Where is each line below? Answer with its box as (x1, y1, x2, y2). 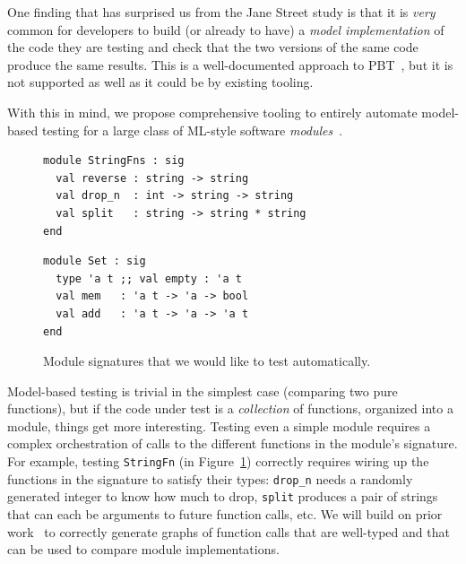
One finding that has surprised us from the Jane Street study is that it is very (7, 3, 436, 21)
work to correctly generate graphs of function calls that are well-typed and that (7, 522, 450, 541)
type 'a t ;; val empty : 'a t (56, 272, 242, 285)
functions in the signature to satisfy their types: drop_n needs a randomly (7, 469, 413, 488)
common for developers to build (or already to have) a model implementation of (7, 20, 444, 39)
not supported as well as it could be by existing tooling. (7, 73, 314, 91)
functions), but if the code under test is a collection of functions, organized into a (7, 399, 453, 418)
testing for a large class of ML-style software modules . (41, 120, 343, 139)
